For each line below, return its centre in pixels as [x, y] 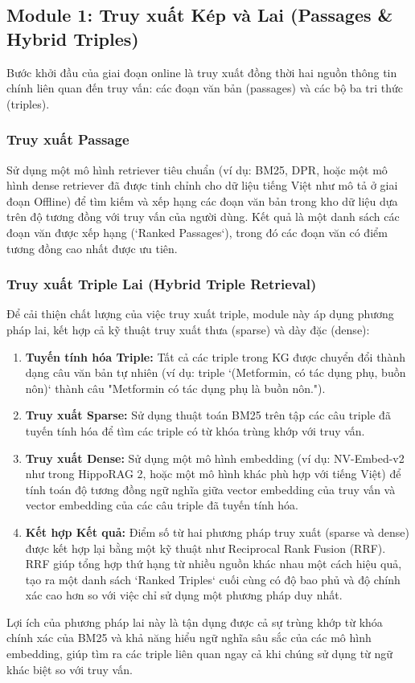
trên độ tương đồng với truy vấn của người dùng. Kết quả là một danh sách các [203, 217]
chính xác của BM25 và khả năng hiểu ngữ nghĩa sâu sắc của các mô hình [189, 638]
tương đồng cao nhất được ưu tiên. [92, 248]
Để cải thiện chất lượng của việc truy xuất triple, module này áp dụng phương [200, 314]
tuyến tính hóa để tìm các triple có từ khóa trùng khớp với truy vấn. [195, 430]
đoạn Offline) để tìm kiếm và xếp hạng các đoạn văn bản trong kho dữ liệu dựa [202, 200]
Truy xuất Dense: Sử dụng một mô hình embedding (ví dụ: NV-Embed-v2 [215, 458]
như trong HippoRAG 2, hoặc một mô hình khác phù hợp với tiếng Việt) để [213, 474]
